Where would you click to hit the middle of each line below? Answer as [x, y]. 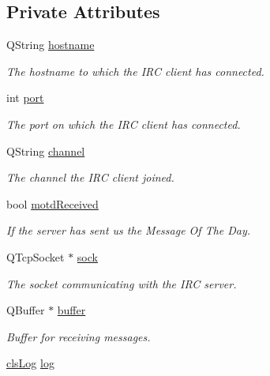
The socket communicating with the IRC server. [122, 283]
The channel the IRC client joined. [90, 177]
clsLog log [30, 363]
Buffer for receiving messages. [79, 336]
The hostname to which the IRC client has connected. [135, 71]
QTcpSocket [36, 256]
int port [25, 98]
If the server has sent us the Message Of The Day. [129, 230]
